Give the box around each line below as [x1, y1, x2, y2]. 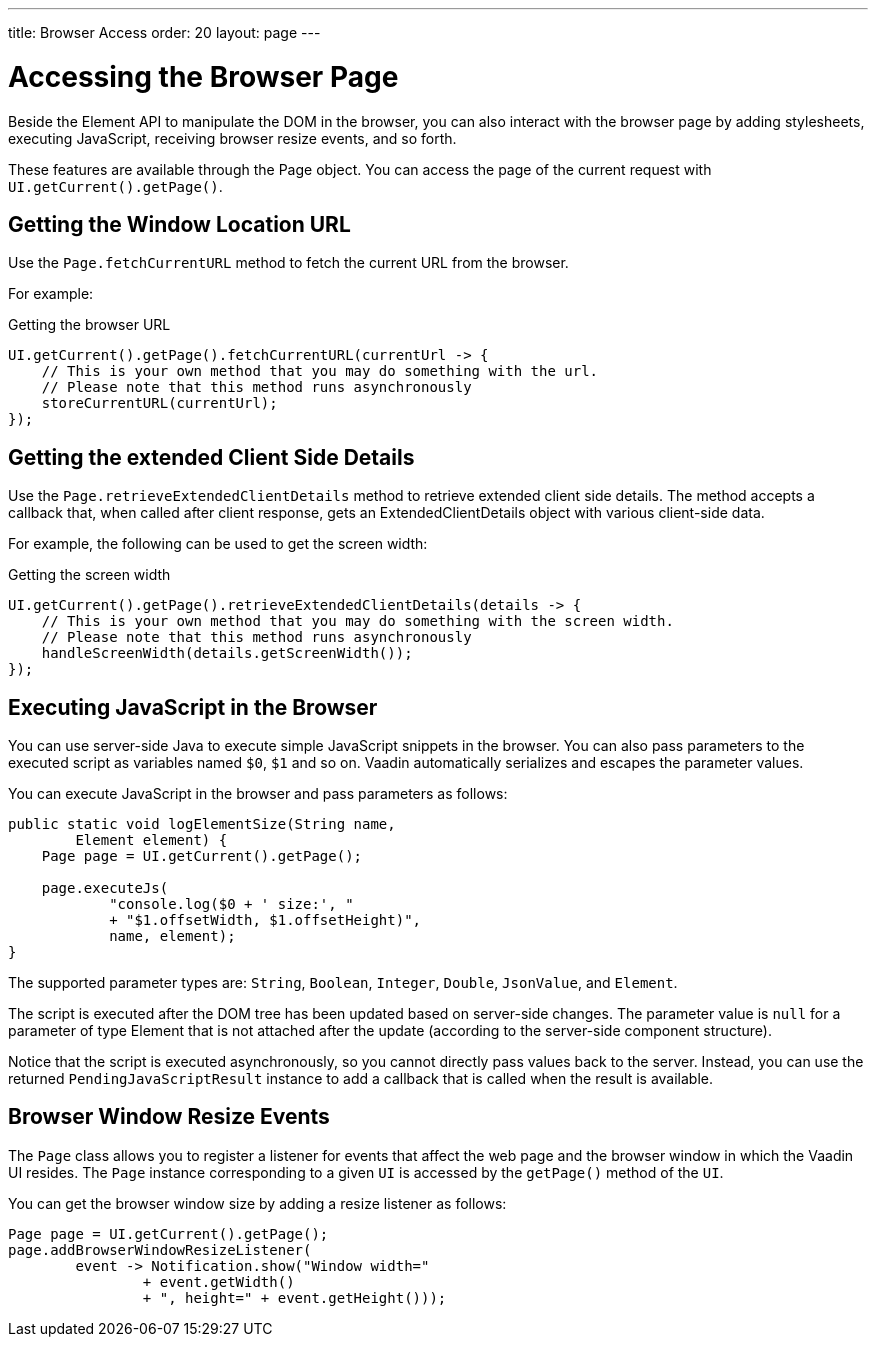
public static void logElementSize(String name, [8, 816, 396, 833]
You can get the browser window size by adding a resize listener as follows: [8, 1194, 507, 1212]
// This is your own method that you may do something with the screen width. [41, 613, 674, 630]
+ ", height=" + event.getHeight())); [142, 1289, 447, 1306]
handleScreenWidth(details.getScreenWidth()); [41, 645, 413, 662]
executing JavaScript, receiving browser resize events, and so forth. [8, 129, 457, 147]
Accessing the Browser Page [8, 59, 399, 94]
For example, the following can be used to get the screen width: [8, 535, 428, 553]
